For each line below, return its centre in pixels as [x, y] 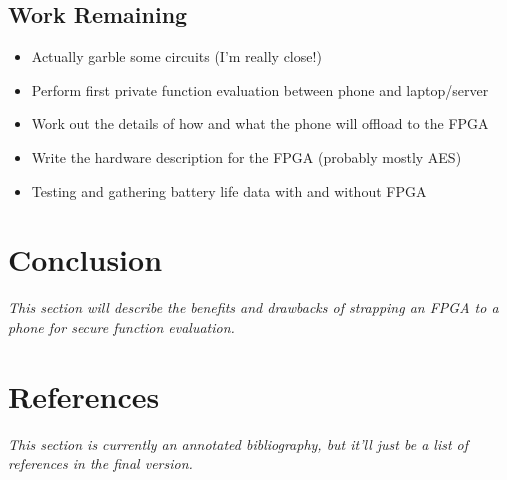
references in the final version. [100, 463]
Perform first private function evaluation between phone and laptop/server [260, 89]
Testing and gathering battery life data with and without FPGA [229, 190]
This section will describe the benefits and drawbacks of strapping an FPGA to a [253, 307]
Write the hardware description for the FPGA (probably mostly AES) [246, 156]
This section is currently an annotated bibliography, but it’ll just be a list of [238, 443]
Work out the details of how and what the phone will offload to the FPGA [260, 123]
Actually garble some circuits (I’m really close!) [176, 56]
